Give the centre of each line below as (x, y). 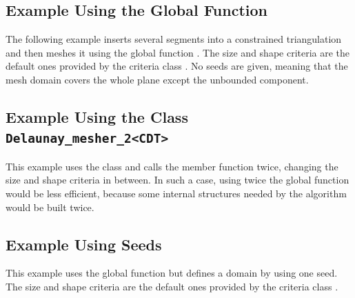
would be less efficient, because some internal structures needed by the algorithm (176, 193)
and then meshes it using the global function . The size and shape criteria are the (178, 52)
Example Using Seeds (84, 244)
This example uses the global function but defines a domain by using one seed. (172, 273)
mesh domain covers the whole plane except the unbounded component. (157, 79)
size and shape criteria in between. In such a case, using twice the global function (177, 180)
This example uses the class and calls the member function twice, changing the (172, 166)
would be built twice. (50, 207)
